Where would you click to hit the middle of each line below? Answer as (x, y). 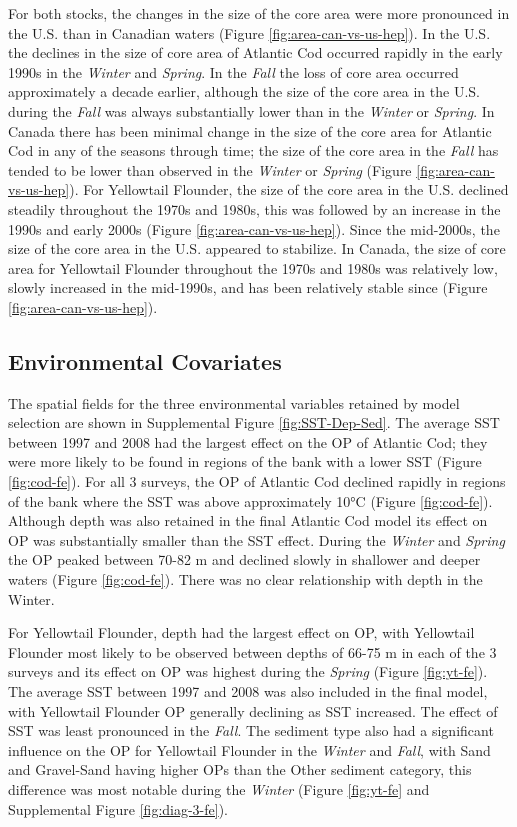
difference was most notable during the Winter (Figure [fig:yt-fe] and (219, 788)
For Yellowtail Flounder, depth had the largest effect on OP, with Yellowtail (241, 632)
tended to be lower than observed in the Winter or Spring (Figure (210, 169)
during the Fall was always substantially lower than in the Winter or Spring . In (251, 110)
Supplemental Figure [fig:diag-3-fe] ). (118, 808)
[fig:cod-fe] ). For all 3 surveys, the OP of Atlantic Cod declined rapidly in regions (257, 481)
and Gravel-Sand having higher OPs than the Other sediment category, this (240, 769)
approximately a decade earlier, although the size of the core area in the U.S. (244, 91)
